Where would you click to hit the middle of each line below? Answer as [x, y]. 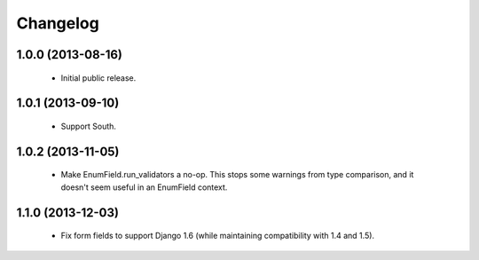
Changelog [58, 23]
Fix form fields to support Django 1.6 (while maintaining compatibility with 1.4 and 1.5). [218, 236]
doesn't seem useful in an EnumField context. [144, 187]
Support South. [89, 126]
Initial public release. [98, 78]
